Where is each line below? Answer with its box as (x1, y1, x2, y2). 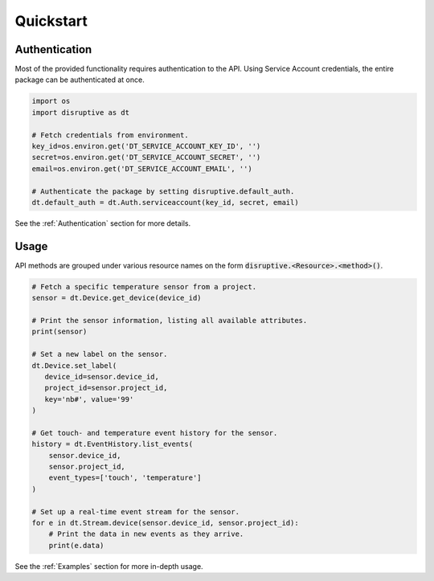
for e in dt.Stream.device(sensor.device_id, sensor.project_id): (31, 518, 299, 528)
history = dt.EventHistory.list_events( (31, 440, 193, 449)
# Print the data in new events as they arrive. (48, 530, 244, 538)
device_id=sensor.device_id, (44, 372, 160, 381)
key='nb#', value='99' (44, 395, 134, 403)
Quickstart (14, 12, 88, 30)
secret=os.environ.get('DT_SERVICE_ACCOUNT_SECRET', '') (31, 153, 261, 162)
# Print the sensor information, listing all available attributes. (31, 316, 308, 325)
